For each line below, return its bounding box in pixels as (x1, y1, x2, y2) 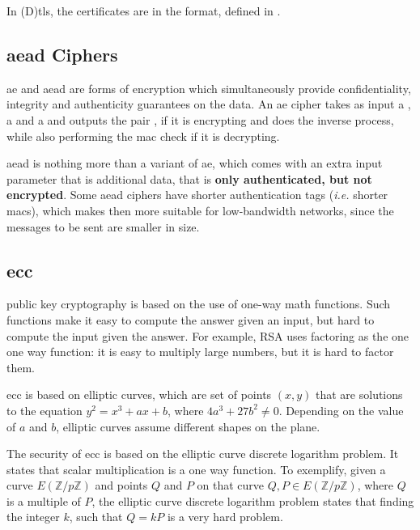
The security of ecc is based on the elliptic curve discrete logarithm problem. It (6, 445, 399, 462)
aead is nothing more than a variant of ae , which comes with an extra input (6, 155, 383, 172)
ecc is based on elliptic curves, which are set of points (6, 386, 272, 403)
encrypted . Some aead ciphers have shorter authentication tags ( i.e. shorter (6, 186, 388, 203)
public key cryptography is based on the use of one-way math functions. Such (6, 295, 391, 312)
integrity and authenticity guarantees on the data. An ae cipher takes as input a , (6, 95, 411, 112)
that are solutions (316, 386, 403, 403)
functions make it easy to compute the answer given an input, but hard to (6, 311, 375, 328)
